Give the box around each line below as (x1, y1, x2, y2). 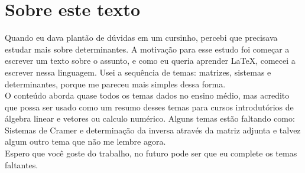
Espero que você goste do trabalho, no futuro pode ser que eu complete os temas (5, 147, 297, 159)
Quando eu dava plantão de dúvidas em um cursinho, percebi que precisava (5, 31, 278, 44)
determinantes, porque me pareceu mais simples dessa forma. (5, 77, 226, 90)
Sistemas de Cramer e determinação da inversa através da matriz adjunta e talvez (5, 123, 301, 136)
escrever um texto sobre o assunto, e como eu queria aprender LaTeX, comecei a (5, 54, 296, 67)
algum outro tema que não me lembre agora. (5, 135, 166, 148)
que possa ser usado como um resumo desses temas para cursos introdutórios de (5, 100, 294, 113)
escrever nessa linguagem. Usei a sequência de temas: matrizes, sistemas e (5, 66, 271, 78)
